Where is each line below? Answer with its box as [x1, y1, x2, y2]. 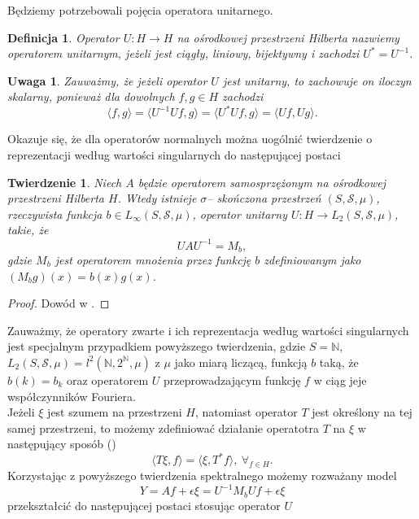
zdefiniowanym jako [264, 251, 361, 268]
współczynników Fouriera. [7, 387, 136, 404]
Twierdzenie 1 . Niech [7, 173, 122, 190]
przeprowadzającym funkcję [163, 371, 301, 388]
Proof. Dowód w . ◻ [7, 294, 110, 312]
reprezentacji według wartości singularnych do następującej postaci [7, 146, 341, 164]
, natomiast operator [194, 403, 298, 421]
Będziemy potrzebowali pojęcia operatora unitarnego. [7, 2, 273, 18]
